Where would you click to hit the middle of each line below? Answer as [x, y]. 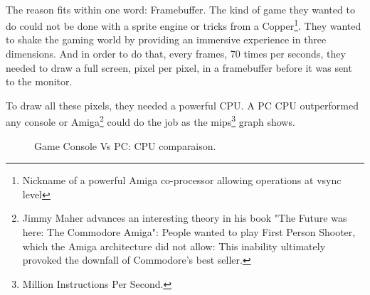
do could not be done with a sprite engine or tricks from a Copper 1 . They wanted [184, 25]
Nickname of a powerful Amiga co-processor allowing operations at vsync [182, 180]
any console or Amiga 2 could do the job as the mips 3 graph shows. [150, 121]
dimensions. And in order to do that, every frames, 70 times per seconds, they [176, 54]
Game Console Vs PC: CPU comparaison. [125, 145]
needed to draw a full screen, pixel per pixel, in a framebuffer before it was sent [179, 67]
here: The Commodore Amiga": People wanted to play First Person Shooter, [189, 232]
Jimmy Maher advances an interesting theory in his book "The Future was [185, 218]
